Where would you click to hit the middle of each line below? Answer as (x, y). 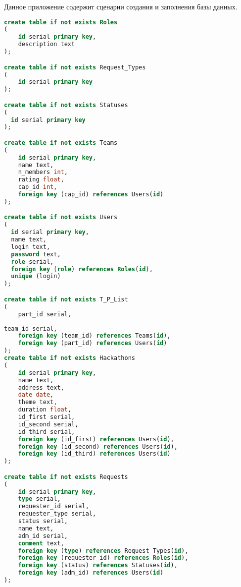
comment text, (41, 543)
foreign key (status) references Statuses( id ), (98, 565)
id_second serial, (48, 424)
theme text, (38, 402)
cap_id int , (38, 187)
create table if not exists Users (61, 217)
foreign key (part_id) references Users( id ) (93, 343)
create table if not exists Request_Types (75, 67)
